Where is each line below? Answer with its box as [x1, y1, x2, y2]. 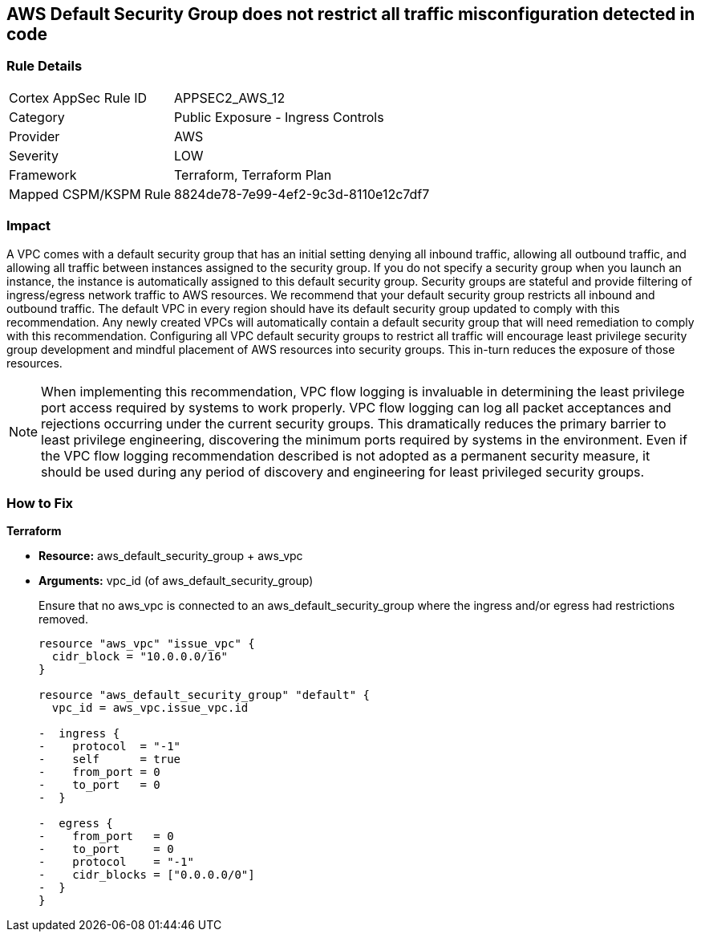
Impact [6, 217, 51, 234]
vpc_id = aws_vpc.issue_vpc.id [51, 701, 249, 715]
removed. [38, 612, 88, 627]
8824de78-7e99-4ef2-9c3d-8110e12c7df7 [174, 185, 430, 202]
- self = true [38, 753, 181, 766]
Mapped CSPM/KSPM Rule [9, 185, 172, 202]
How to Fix [6, 494, 74, 511]
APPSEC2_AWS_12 [174, 89, 286, 106]
